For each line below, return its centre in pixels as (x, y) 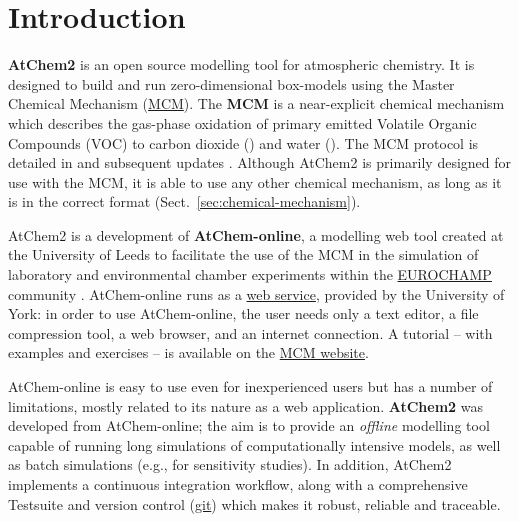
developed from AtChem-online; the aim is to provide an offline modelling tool (249, 425)
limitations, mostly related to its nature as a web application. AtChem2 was (246, 405)
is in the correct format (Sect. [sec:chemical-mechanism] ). (184, 201)
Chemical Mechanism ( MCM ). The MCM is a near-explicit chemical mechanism (256, 103)
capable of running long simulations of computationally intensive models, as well (254, 444)
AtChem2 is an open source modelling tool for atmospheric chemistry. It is (241, 64)
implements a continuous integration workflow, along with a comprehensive (238, 484)
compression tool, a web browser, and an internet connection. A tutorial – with (250, 332)
